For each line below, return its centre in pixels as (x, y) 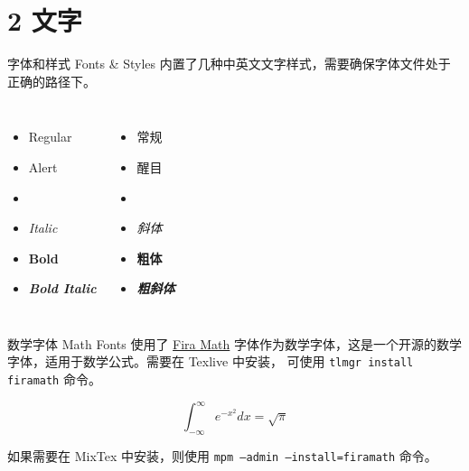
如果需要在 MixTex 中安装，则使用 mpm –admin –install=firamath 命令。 (222, 456)
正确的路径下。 (52, 81)
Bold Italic (62, 288)
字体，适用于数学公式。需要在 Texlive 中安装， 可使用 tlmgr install (211, 361)
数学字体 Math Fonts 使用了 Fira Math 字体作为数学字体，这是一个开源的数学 (234, 343)
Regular (50, 137)
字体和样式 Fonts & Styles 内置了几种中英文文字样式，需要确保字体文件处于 (229, 64)
